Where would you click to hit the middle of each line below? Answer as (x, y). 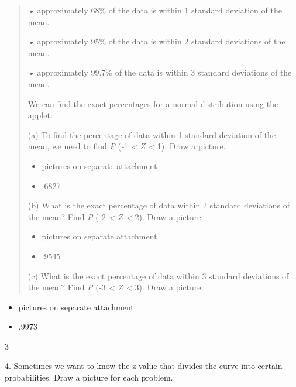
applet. (40, 115)
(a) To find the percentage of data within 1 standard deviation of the (152, 134)
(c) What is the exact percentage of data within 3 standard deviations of (158, 275)
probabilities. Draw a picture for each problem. (89, 377)
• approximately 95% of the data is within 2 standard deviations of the (156, 41)
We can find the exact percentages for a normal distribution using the (153, 103)
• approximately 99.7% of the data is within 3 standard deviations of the (160, 72)
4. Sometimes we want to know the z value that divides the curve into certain (144, 366)
